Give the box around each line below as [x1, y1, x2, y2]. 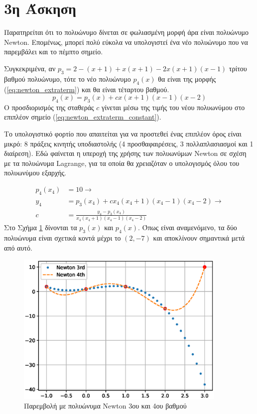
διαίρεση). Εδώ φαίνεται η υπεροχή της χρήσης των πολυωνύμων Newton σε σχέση [4, 148, 247, 158]
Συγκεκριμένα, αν [4, 63, 56, 73]
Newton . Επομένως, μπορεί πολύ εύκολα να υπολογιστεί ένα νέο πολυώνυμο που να [4, 36, 248, 47]
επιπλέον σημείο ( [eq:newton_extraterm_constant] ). [4, 112, 161, 122]
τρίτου [229, 63, 247, 73]
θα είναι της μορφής [158, 73, 216, 84]
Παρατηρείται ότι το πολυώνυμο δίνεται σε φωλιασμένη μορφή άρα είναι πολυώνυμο [4, 27, 249, 37]
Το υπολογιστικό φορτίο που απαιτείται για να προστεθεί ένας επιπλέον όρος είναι [4, 129, 242, 139]
